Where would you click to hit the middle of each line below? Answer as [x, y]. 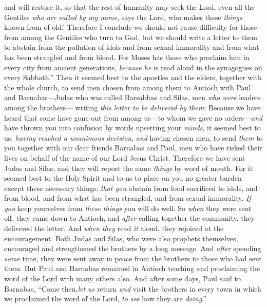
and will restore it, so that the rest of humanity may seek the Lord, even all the [129, 7]
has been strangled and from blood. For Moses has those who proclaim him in [127, 57]
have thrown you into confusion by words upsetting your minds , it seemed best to [132, 128]
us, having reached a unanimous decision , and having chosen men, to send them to [133, 137]
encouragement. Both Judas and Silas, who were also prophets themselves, [121, 238]
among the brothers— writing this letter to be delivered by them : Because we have [132, 107]
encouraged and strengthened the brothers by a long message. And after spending [133, 248]
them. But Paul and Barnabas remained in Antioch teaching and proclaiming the [132, 268]
